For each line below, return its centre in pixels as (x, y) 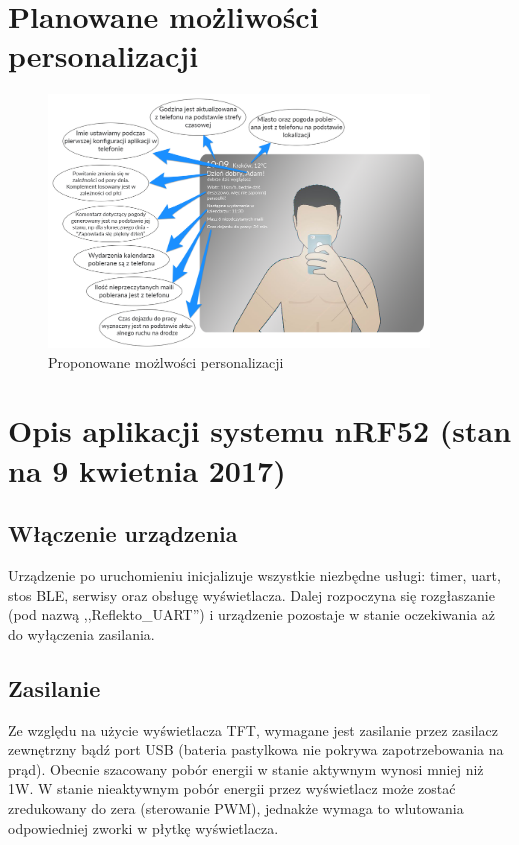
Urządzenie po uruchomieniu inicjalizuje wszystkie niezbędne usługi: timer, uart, (254, 575)
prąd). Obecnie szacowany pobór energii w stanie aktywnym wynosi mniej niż (246, 768)
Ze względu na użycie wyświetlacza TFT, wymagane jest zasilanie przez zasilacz (253, 729)
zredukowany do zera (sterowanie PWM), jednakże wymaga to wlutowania (236, 807)
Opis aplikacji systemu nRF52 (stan (260, 430)
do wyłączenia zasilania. (81, 633)
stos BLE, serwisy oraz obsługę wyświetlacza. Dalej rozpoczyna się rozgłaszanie (251, 594)
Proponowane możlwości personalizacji (166, 361)
